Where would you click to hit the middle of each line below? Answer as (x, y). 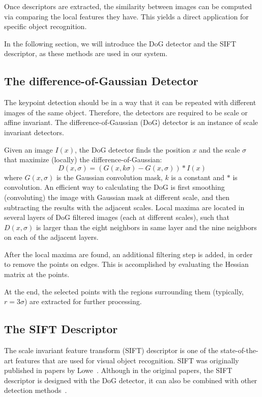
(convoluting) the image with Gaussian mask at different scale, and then (117, 197)
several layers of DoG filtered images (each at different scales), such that (117, 217)
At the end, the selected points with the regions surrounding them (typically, (124, 291)
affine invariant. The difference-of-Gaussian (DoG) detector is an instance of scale (131, 122)
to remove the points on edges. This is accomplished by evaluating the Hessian (126, 264)
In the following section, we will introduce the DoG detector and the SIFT (120, 43)
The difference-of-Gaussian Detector (101, 81)
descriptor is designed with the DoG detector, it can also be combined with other (131, 380)
